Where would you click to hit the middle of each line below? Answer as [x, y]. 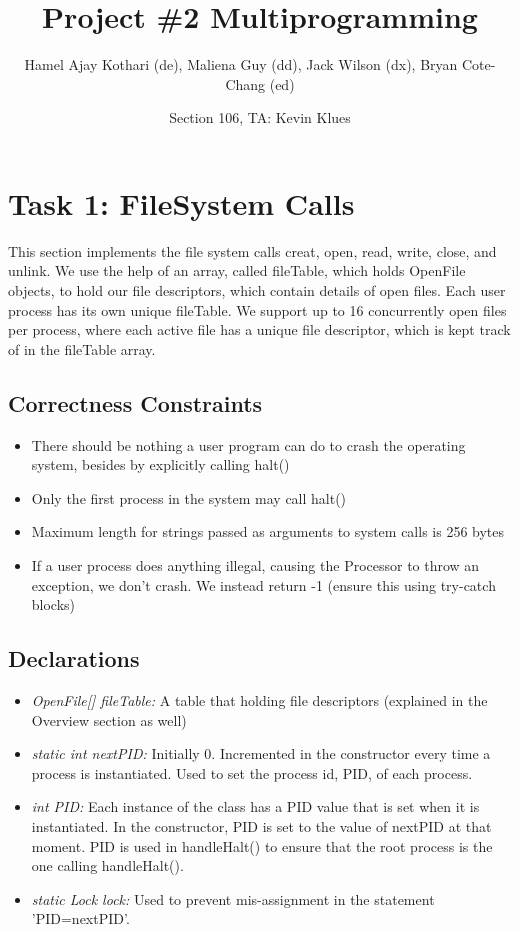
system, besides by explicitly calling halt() [160, 464]
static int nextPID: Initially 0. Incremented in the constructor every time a [261, 753]
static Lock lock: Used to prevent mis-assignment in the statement [233, 898]
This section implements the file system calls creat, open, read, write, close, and [252, 250]
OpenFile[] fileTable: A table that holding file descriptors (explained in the [259, 699]
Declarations [74, 658]
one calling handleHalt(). [107, 865]
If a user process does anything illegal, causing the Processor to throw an [255, 564]
